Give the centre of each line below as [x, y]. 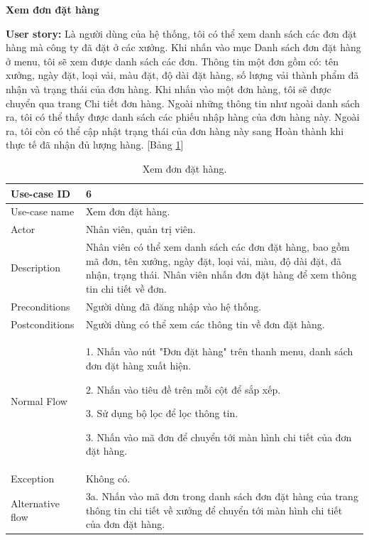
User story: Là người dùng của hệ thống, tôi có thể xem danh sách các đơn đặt [181, 33]
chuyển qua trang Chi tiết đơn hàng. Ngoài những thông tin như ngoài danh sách [183, 103]
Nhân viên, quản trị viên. [141, 229]
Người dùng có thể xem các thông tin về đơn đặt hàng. [205, 324]
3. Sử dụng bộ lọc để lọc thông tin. [162, 413]
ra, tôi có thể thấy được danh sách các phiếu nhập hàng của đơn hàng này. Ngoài [183, 117]
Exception [33, 479]
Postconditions [43, 324]
